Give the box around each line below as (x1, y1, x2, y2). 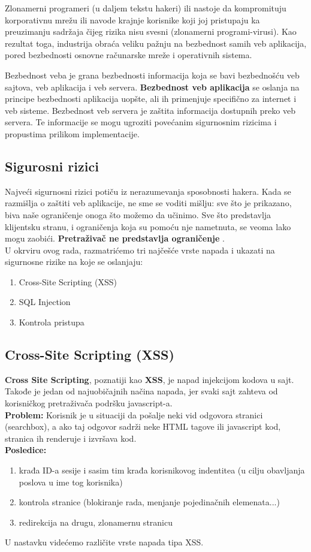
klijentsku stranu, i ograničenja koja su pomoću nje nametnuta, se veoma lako (5, 220, 291, 233)
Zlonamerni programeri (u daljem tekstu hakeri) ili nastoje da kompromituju (5, 2, 286, 14)
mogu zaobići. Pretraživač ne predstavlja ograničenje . (5, 232, 225, 245)
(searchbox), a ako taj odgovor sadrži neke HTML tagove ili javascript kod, (5, 420, 281, 433)
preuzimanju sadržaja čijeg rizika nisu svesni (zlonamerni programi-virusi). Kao (5, 25, 297, 38)
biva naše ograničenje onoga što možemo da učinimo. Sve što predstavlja (5, 208, 271, 221)
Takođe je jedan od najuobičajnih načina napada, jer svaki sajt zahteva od (5, 385, 278, 397)
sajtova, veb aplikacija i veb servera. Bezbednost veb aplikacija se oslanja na (5, 80, 300, 93)
